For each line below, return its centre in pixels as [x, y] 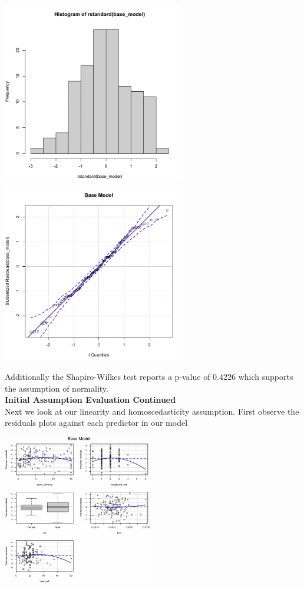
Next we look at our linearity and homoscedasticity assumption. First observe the [152, 411]
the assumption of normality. [57, 388]
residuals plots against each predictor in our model [96, 423]
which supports [266, 377]
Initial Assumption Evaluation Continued [90, 400]
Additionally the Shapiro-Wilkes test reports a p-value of [108, 377]
